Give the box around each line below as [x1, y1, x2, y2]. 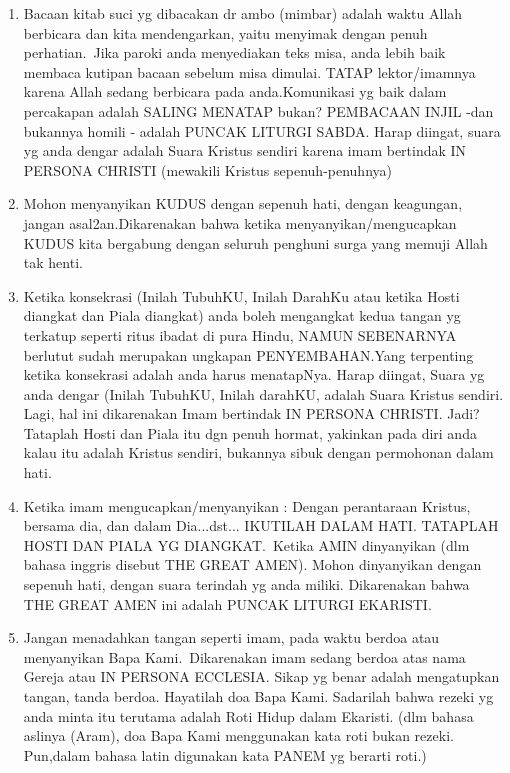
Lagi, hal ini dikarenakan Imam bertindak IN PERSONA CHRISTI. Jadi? [23, 403, 480, 424]
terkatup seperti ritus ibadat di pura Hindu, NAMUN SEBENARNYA [23, 324, 457, 345]
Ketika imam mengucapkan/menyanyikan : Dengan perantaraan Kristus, [23, 495, 471, 516]
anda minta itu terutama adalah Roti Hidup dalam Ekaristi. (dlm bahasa [23, 705, 474, 726]
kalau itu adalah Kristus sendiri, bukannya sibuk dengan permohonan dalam [23, 442, 494, 463]
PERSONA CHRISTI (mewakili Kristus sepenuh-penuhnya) [23, 159, 392, 180]
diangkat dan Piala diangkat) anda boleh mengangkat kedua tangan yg [23, 305, 461, 326]
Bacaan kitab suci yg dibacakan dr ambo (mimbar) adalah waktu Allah [23, 3, 463, 23]
